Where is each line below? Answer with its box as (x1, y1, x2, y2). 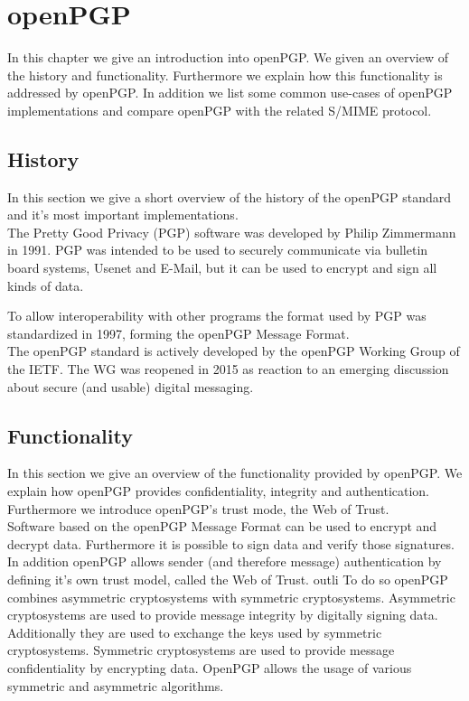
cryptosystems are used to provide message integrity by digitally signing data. (7, 605, 438, 624)
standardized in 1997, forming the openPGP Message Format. (7, 323, 350, 342)
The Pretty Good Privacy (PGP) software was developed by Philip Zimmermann (7, 222, 456, 241)
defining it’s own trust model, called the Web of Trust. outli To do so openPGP (7, 570, 448, 588)
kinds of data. (7, 276, 84, 294)
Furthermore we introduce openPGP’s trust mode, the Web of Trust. (7, 499, 389, 518)
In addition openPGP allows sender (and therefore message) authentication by (7, 552, 442, 571)
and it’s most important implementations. (7, 205, 239, 224)
